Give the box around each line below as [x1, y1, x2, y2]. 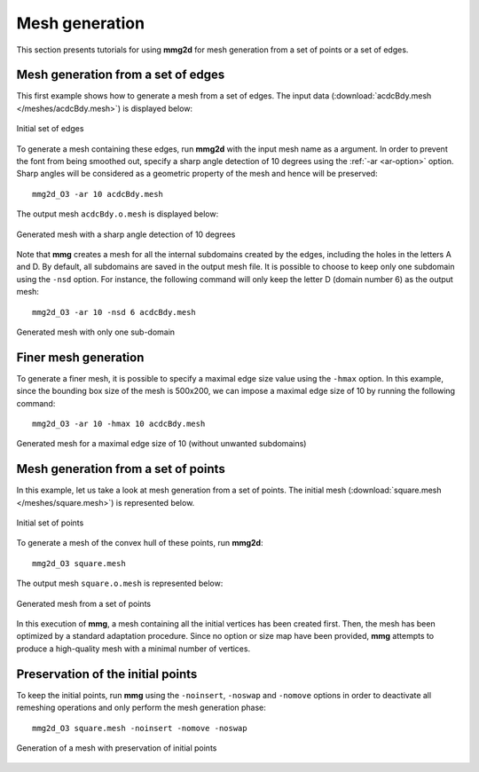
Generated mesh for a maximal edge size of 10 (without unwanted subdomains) [16, 438, 307, 449]
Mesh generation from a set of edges [16, 67, 225, 83]
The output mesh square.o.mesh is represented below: [16, 578, 224, 589]
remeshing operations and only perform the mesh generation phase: [16, 702, 266, 713]
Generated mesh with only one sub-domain [16, 327, 176, 337]
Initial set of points [16, 517, 84, 528]
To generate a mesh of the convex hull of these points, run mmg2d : [16, 538, 263, 548]
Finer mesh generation [16, 350, 145, 365]
